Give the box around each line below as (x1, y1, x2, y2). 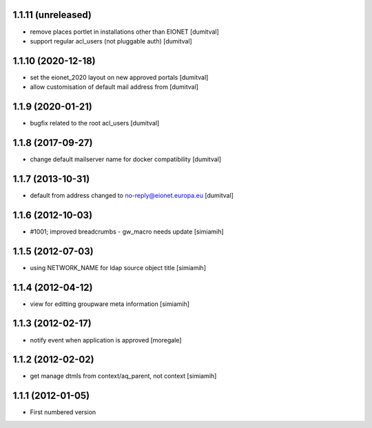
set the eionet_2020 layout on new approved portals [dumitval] (30, 73, 209, 81)
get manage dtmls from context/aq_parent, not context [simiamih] (30, 372, 217, 380)
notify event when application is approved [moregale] (30, 336, 182, 344)
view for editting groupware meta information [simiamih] (30, 300, 189, 308)
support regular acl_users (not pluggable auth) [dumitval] (30, 37, 192, 45)
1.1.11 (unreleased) (12, 9, 92, 21)
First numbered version (30, 408, 96, 416)
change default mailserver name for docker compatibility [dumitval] (30, 155, 222, 163)
